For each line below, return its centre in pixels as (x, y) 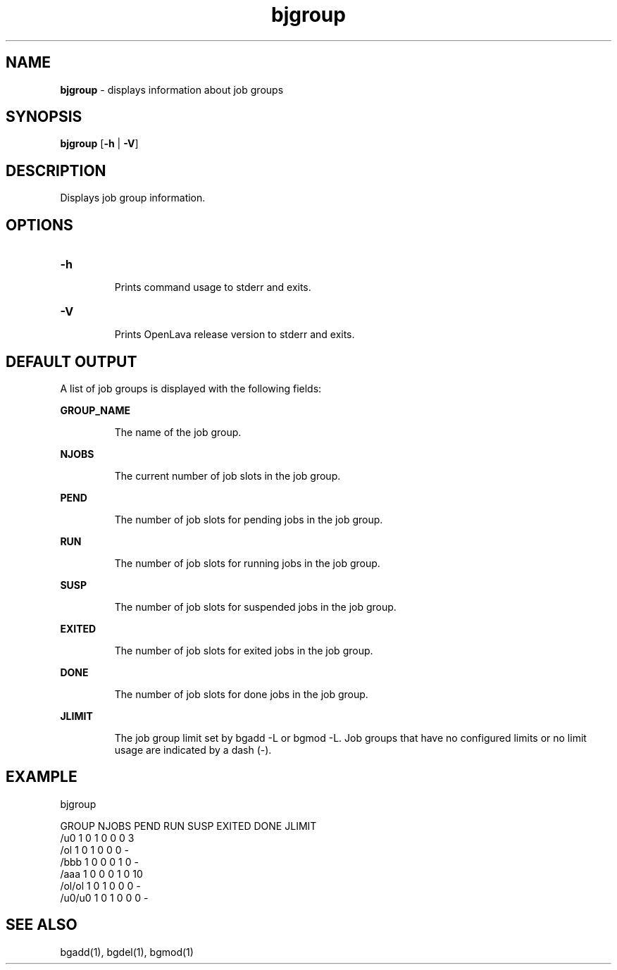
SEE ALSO (42, 925)
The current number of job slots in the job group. (228, 475)
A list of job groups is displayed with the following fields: (191, 388)
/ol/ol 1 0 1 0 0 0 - (100, 885)
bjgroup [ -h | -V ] (99, 144)
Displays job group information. (133, 198)
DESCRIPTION (56, 170)
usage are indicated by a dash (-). (193, 750)
